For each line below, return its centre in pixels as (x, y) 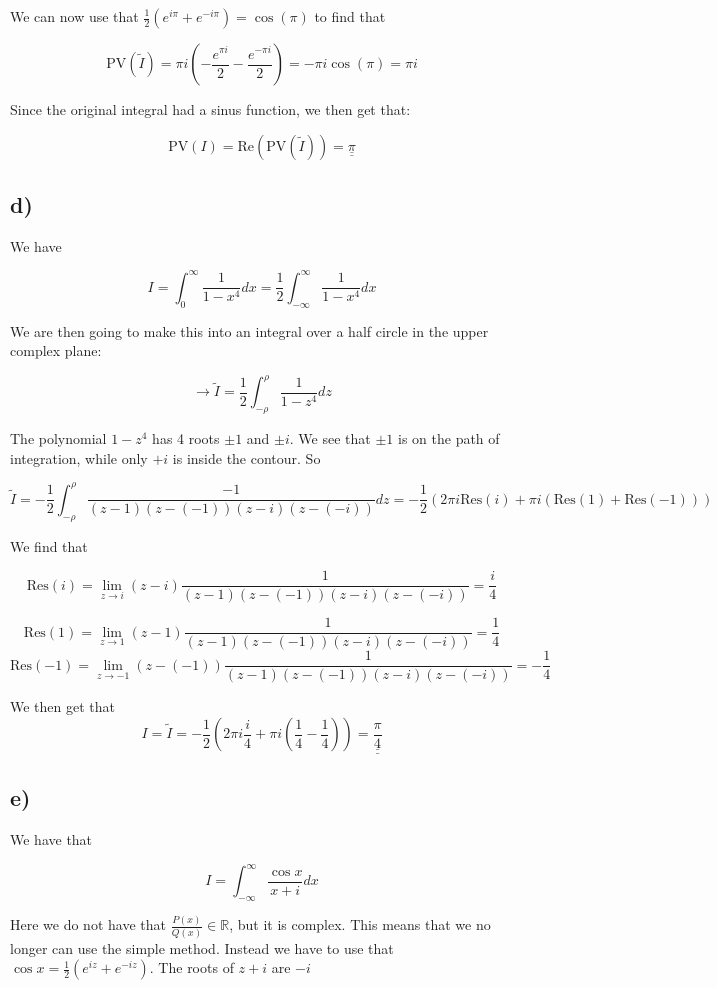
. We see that (330, 438)
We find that (49, 545)
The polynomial (58, 438)
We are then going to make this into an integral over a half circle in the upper (249, 330)
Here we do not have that (88, 924)
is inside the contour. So (246, 457)
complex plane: (56, 350)
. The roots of (191, 967)
